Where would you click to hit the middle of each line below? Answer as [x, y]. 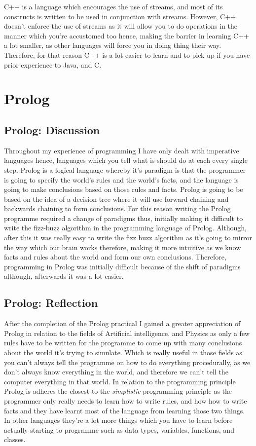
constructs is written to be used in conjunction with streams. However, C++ [120, 16]
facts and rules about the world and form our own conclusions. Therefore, [115, 257]
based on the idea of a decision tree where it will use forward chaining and [116, 199]
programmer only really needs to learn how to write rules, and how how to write [126, 401]
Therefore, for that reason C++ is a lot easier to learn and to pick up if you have [127, 55]
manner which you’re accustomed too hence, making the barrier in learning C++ [127, 35]
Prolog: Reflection [51, 303]
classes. [15, 439]
